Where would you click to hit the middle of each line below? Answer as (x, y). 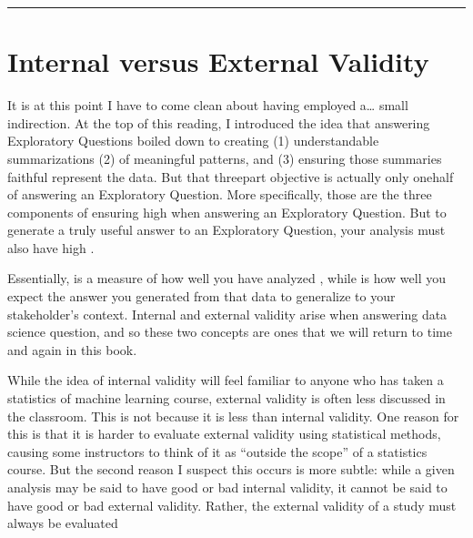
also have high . (51, 247)
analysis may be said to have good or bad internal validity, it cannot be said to (227, 487)
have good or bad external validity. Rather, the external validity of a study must (232, 505)
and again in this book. (72, 349)
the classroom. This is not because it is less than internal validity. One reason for (233, 416)
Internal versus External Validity (218, 61)
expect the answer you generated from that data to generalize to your (201, 296)
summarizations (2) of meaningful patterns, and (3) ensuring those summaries (225, 158)
